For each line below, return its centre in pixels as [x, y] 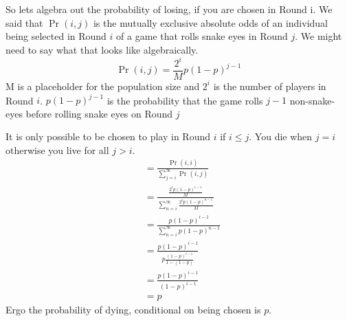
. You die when [281, 136]
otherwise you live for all [57, 150]
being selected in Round [56, 36]
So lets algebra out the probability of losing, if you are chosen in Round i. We [169, 9]
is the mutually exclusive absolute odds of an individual [210, 22]
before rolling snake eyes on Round [99, 113]
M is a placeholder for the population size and [103, 86]
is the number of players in [270, 86]
